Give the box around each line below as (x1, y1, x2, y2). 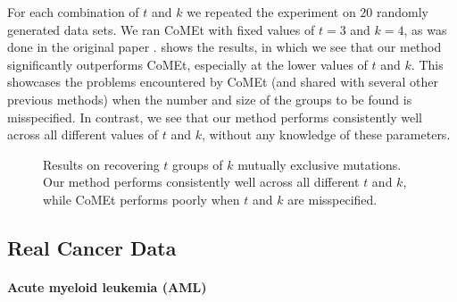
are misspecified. (287, 189, 378, 208)
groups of (172, 155, 223, 173)
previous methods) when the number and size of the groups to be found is (7, 89, 412, 108)
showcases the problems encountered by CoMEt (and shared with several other (7, 72, 439, 91)
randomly (377, 3, 429, 21)
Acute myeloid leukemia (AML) (7, 277, 207, 296)
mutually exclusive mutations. (237, 155, 402, 173)
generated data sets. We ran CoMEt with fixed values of (7, 20, 315, 38)
